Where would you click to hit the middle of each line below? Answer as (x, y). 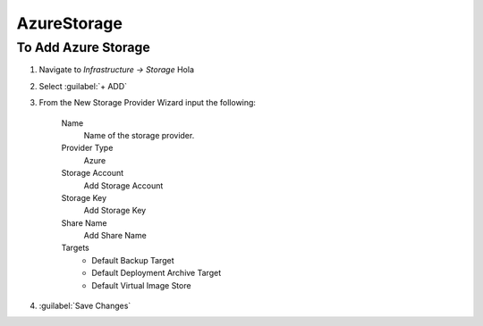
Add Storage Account (123, 185)
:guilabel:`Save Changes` (85, 306)
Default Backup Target (133, 260)
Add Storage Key (115, 211)
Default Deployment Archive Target (157, 273)
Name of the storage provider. (139, 135)
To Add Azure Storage (84, 47)
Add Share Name (115, 236)
